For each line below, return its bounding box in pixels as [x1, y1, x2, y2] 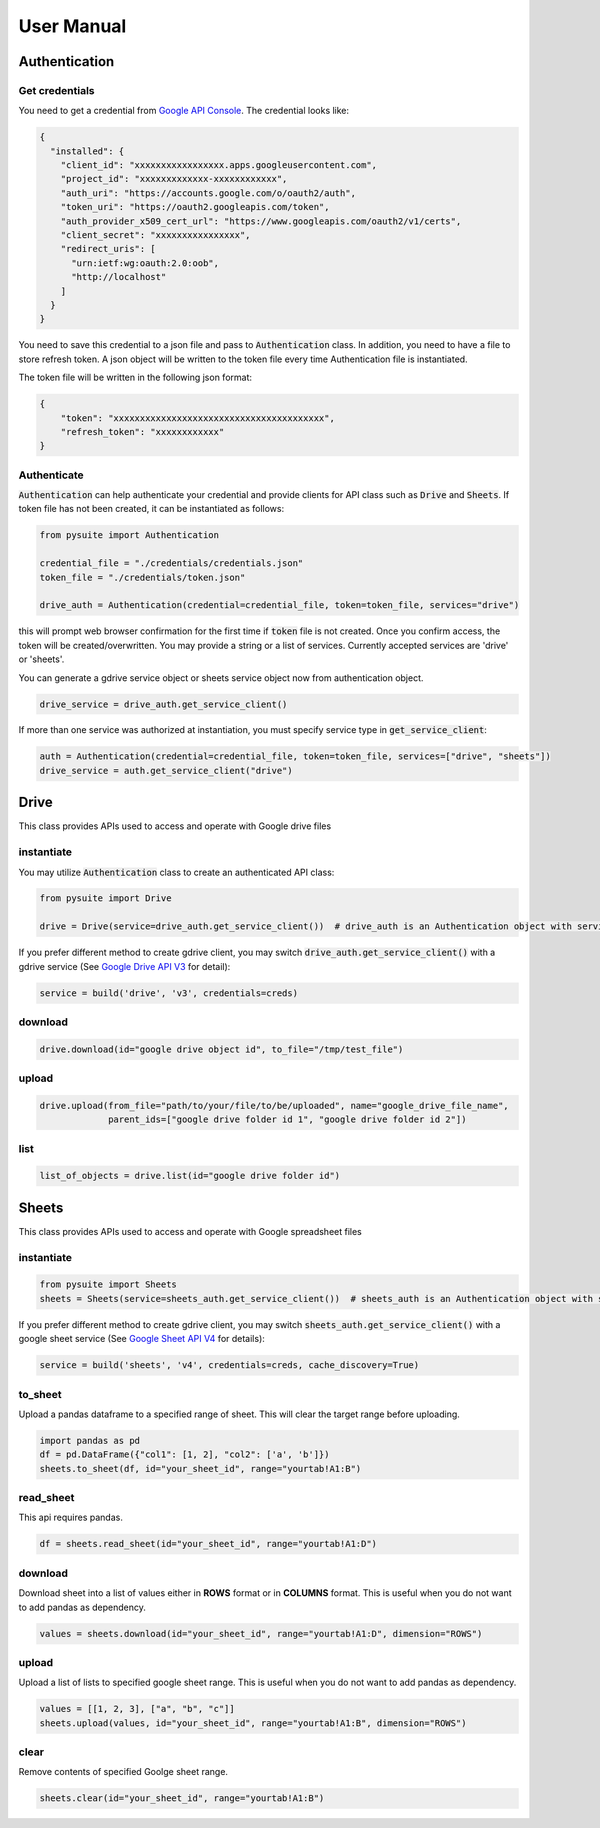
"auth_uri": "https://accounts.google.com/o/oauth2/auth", [60, 187, 357, 199]
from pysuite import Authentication [39, 530, 220, 541]
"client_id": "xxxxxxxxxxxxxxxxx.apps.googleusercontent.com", [60, 160, 378, 171]
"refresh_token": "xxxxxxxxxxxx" [60, 426, 225, 437]
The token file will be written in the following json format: [18, 371, 253, 384]
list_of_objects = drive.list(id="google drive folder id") [39, 1170, 341, 1182]
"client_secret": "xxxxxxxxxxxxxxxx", [60, 230, 251, 241]
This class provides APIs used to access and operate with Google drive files [18, 820, 332, 832]
